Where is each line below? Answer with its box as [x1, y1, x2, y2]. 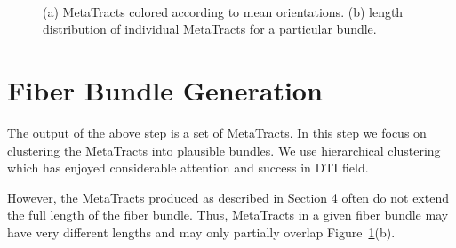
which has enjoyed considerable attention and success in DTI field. [7, 158, 369, 177]
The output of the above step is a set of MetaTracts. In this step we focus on [7, 123, 427, 141]
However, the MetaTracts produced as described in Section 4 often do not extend [7, 188, 449, 206]
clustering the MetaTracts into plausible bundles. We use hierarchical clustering [7, 140, 441, 159]
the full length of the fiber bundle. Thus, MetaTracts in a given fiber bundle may [7, 205, 449, 224]
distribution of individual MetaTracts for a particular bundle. [43, 20, 377, 38]
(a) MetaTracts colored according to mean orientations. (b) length [43, 2, 404, 20]
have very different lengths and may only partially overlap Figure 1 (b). [7, 222, 396, 241]
